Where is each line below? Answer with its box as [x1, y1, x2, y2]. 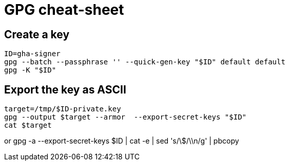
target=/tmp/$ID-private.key [4, 105, 121, 113]
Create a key [4, 28, 70, 41]
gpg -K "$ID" [4, 66, 56, 75]
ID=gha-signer [4, 50, 61, 58]
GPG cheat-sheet [4, 1, 124, 18]
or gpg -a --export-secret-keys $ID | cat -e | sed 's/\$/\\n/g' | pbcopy [4, 136, 239, 146]
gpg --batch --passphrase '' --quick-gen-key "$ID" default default [4, 58, 285, 66]
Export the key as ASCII [4, 83, 126, 96]
